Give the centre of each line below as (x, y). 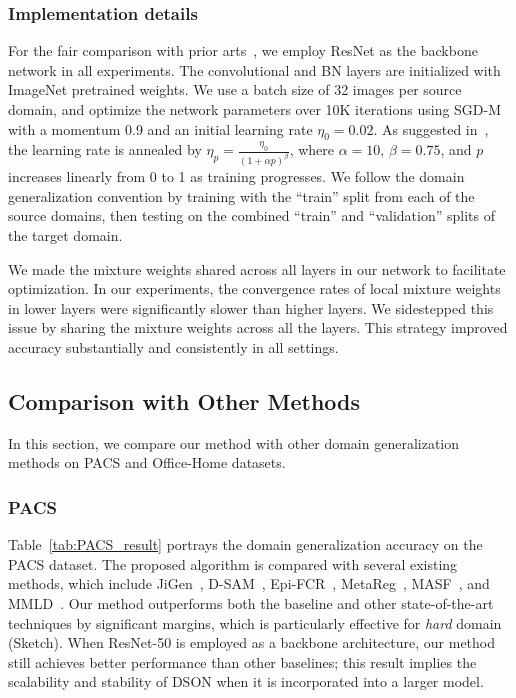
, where (312, 149)
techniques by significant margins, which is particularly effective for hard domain (255, 622)
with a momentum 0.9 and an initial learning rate (160, 128)
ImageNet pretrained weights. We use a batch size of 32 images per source (235, 89)
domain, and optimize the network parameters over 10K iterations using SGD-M (255, 109)
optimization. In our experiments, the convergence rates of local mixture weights (254, 288)
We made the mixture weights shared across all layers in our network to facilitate (257, 268)
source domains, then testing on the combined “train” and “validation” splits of (251, 215)
